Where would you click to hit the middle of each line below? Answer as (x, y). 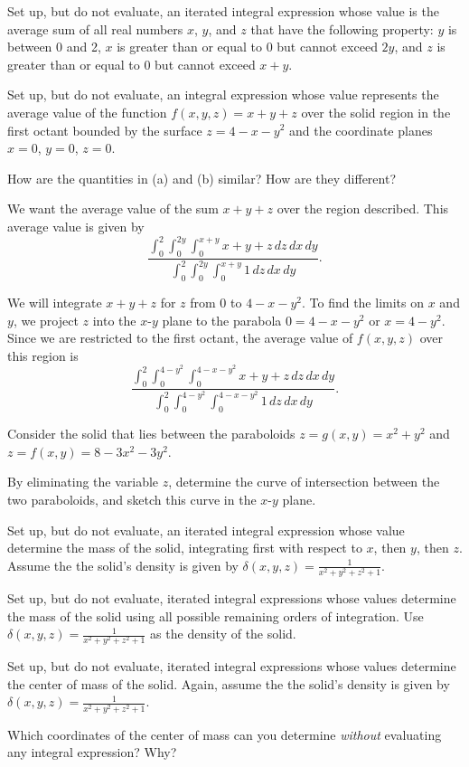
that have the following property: (342, 28)
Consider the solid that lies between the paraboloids (151, 434)
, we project (46, 320)
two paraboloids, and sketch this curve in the (132, 499)
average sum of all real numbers (95, 28)
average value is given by (76, 226)
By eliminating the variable (83, 482)
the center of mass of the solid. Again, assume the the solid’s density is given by (229, 683)
